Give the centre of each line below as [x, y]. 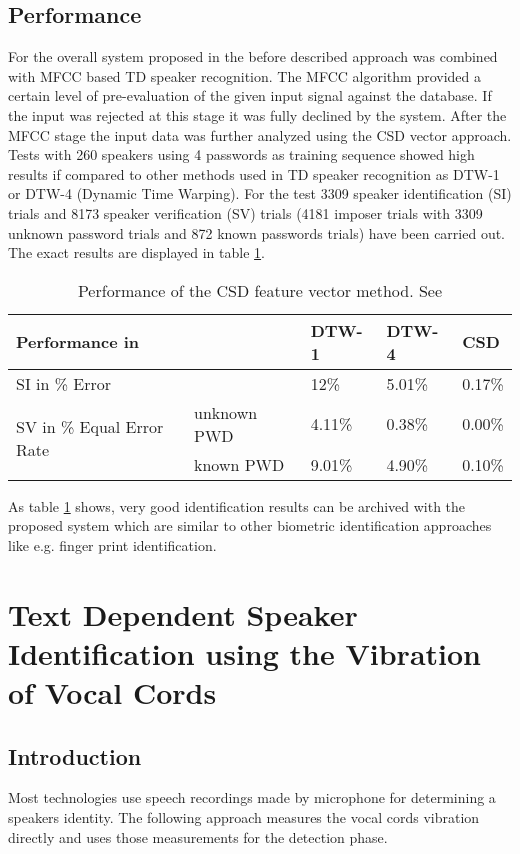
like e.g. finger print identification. [112, 544]
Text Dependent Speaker [183, 613]
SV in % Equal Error [90, 427]
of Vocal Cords [112, 692]
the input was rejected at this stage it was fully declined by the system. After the [257, 114]
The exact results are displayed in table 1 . [136, 252]
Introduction [75, 755]
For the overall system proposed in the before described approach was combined [253, 56]
